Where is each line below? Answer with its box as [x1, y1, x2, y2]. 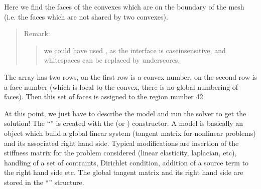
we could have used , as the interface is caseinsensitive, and [44, 45, 226, 55]
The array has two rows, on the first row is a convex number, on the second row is [4, 71, 257, 82]
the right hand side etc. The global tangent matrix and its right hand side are [4, 167, 243, 177]
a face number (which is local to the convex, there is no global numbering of [4, 81, 238, 92]
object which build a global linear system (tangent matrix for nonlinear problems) [4, 127, 256, 138]
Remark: [24, 28, 50, 39]
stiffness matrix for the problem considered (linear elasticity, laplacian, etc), [4, 147, 237, 158]
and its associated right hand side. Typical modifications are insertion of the [4, 137, 239, 148]
